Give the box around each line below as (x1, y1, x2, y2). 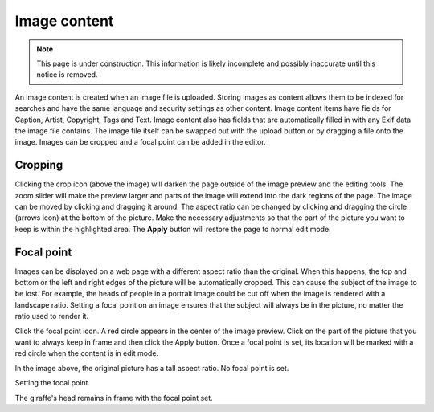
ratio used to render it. (14, 312, 88, 321)
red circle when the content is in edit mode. (14, 349, 159, 358)
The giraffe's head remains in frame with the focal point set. (14, 393, 213, 402)
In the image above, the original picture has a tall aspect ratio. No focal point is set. (14, 363, 289, 373)
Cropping (14, 158, 63, 172)
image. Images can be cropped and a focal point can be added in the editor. (14, 137, 266, 147)
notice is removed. (36, 70, 98, 80)
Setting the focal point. (14, 378, 91, 388)
